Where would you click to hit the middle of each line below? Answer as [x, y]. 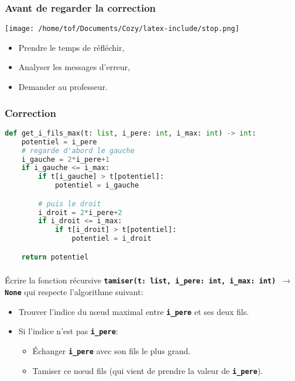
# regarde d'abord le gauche [78, 150]
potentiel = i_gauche [97, 186]
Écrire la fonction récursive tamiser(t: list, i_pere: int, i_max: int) [140, 280]
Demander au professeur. [63, 87]
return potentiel [55, 257]
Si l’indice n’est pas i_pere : [68, 331]
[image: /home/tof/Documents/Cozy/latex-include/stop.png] [122, 29]
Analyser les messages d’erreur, [74, 67]
